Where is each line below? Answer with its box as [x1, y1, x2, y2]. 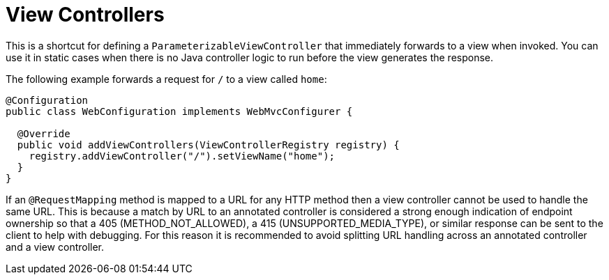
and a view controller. [6, 240, 105, 253]
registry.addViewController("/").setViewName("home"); [29, 150, 336, 162]
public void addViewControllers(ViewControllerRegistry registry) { [17, 139, 400, 150]
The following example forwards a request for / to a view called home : [6, 72, 327, 85]
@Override [17, 127, 70, 139]
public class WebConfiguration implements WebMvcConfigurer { [6, 105, 353, 117]
